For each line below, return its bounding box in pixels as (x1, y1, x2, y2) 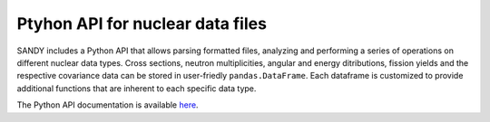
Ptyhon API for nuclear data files (16, 14, 268, 33)
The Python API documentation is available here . (16, 99, 199, 110)
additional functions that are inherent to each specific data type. (16, 82, 257, 94)
